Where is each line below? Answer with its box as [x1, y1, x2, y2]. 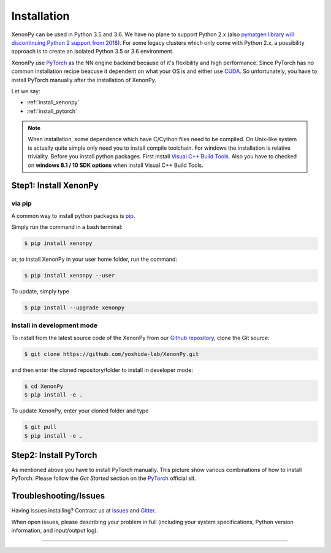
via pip [11, 199, 32, 208]
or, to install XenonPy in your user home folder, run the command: [11, 255, 177, 263]
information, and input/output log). [11, 527, 98, 534]
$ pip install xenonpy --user [24, 272, 115, 279]
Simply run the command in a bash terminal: [11, 223, 123, 231]
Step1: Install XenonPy [11, 180, 99, 191]
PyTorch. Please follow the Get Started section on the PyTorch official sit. [11, 474, 196, 482]
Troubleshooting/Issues [11, 491, 105, 501]
